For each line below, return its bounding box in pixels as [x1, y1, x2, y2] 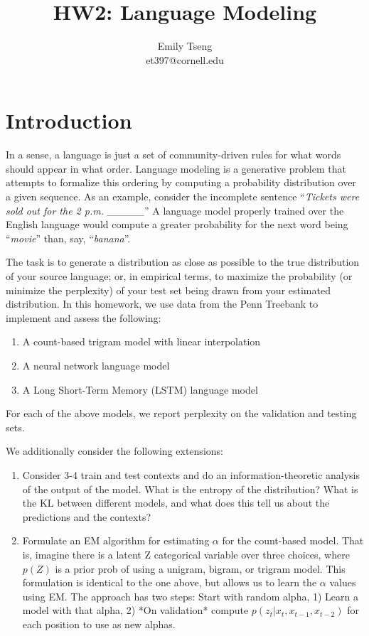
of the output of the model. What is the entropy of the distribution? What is [22, 481, 358, 496]
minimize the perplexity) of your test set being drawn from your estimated [6, 282, 331, 297]
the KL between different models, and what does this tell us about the [22, 495, 330, 510]
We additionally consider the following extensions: [6, 443, 223, 458]
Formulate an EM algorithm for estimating [22, 533, 210, 548]
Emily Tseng [157, 38, 213, 53]
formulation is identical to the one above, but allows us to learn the [22, 575, 317, 590]
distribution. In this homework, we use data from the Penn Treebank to [6, 296, 319, 311]
